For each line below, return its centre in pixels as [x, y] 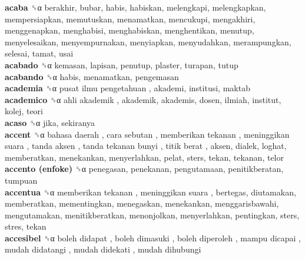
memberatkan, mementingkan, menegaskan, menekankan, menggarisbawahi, [142, 203]
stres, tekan [26, 226]
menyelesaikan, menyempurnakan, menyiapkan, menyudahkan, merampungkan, [148, 41]
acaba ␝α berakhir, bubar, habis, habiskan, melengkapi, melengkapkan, [135, 7]
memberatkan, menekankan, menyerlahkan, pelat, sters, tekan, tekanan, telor [144, 157]
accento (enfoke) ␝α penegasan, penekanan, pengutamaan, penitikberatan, [144, 169]
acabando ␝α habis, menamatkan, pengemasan [92, 76]
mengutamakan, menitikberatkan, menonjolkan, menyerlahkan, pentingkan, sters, [152, 215]
